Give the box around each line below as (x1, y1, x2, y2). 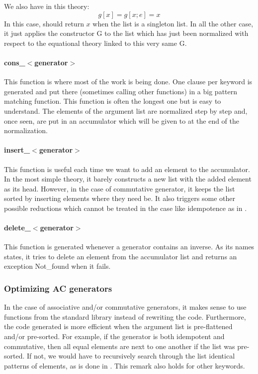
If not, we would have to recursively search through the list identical (27, 351, 235, 361)
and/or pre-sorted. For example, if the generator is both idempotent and (4, 331, 225, 342)
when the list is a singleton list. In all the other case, (92, 18, 254, 28)
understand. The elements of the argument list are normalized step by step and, (4, 105, 248, 116)
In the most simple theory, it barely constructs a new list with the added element (4, 174, 252, 184)
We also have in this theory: (4, 1, 89, 11)
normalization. (4, 125, 48, 136)
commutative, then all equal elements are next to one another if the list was (4, 341, 235, 351)
